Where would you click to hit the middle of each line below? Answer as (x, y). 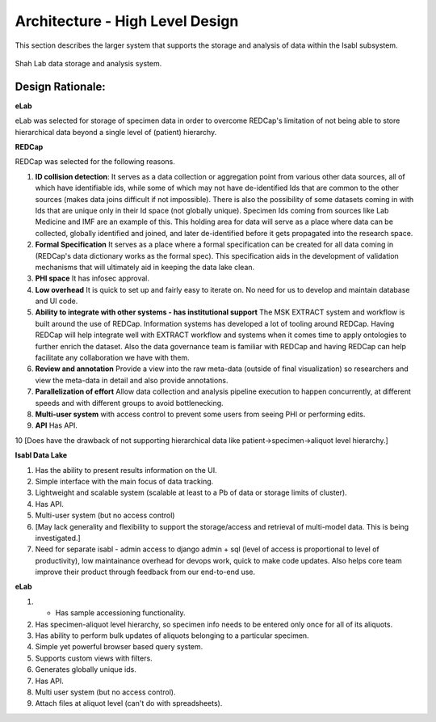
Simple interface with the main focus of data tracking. (124, 481)
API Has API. (57, 425)
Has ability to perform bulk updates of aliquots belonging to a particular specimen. (172, 635)
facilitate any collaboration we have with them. (112, 358)
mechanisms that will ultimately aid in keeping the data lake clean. (145, 267)
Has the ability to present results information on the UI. (126, 470)
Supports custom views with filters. (94, 658)
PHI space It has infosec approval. (92, 278)
